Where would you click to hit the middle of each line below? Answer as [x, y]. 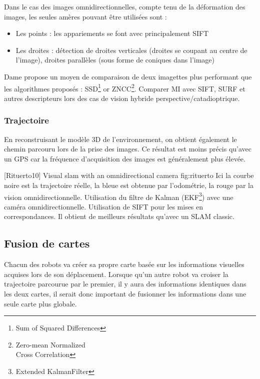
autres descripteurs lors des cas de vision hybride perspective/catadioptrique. [122, 98]
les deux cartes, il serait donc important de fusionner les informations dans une [125, 294]
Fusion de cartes [47, 243]
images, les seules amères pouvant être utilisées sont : [85, 16]
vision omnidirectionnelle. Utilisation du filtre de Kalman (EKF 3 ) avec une [119, 196]
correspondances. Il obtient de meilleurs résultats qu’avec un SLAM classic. [119, 216]
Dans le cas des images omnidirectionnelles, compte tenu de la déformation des [125, 6]
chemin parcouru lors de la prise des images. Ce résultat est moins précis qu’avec [128, 149]
